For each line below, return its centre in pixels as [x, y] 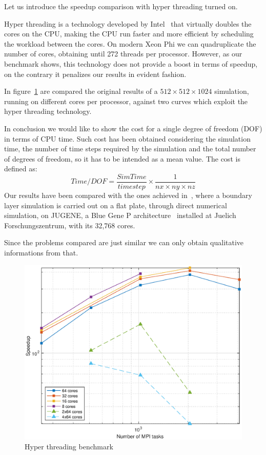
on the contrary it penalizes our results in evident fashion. [95, 74]
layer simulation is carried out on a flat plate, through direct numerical [116, 205]
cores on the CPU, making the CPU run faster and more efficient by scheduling [129, 34]
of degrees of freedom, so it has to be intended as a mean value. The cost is [122, 158]
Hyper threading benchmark [69, 447]
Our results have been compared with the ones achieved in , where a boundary [128, 195]
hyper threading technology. [48, 111]
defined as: [21, 169]
